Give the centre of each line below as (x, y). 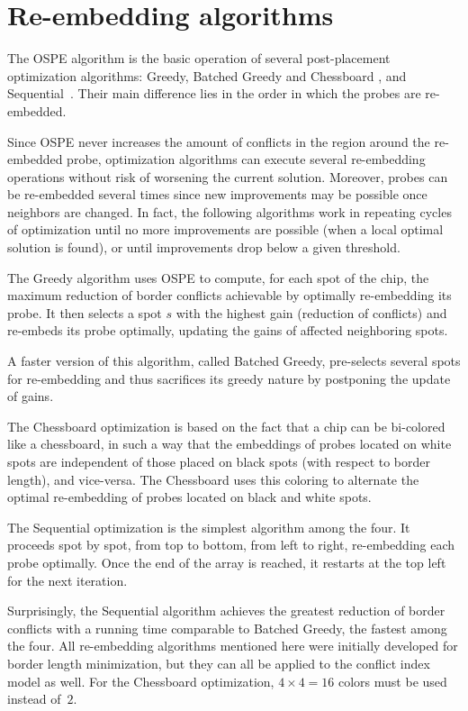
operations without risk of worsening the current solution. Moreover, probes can (228, 176)
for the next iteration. (67, 580)
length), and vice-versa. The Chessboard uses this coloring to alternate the (213, 479)
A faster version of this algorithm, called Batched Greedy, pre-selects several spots (234, 361)
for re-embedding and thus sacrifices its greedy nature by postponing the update (229, 378)
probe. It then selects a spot (85, 312)
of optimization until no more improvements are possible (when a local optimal (225, 229)
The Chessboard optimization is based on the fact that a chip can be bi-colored (226, 426)
